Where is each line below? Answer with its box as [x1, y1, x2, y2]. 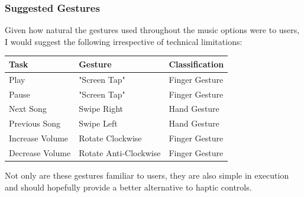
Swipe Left [79, 117, 118, 130]
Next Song [9, 102, 47, 115]
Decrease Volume [9, 146, 71, 159]
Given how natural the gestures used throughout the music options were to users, [5, 24, 300, 36]
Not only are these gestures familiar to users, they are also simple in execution [5, 169, 289, 182]
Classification [169, 57, 224, 70]
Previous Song [9, 117, 61, 130]
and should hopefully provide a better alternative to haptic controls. [5, 180, 252, 193]
